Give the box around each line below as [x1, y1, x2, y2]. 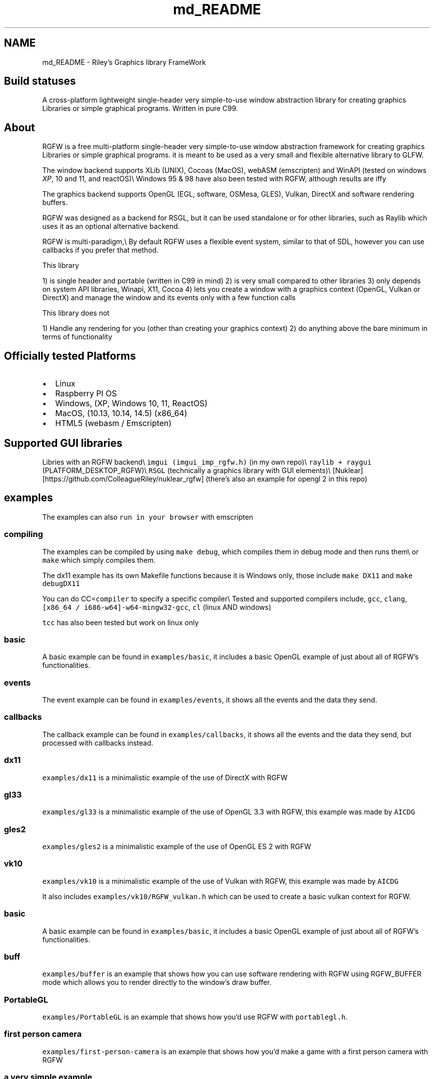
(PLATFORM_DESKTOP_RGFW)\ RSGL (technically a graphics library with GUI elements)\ [42, 466, 331, 475]
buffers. [42, 198, 68, 207]
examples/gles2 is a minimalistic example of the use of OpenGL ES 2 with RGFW [42, 842, 311, 851]
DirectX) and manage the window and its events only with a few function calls [42, 293, 296, 302]
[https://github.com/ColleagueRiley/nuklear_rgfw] [42, 474, 204, 483]
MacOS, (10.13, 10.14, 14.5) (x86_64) [55, 408, 187, 419]
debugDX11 [42, 579, 80, 588]
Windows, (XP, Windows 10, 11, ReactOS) [55, 398, 208, 409]
